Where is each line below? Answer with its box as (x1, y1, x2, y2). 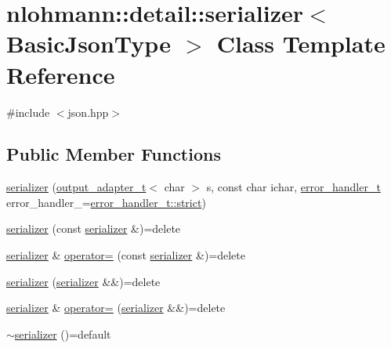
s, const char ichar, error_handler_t (206, 179, 381, 195)
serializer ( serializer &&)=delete (6, 273, 161, 289)
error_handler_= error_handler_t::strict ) (6, 194, 206, 210)
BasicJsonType (6, 27, 171, 60)
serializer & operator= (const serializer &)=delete (6, 247, 245, 263)
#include (6, 103, 50, 120)
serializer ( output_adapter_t (6, 179, 147, 195)
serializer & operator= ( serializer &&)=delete (6, 299, 226, 316)
